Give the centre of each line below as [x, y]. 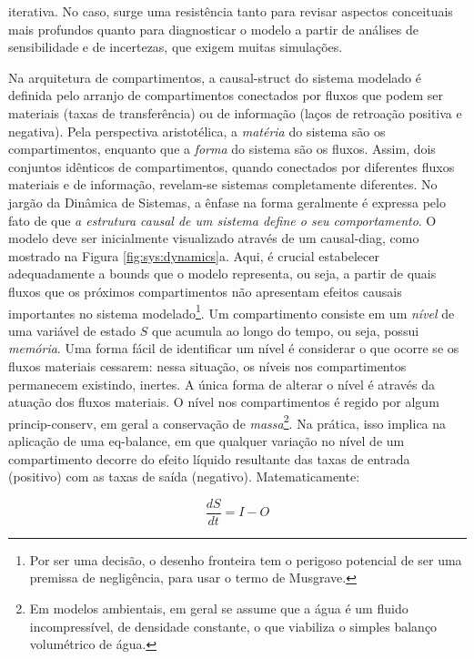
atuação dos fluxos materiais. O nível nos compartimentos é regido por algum [224, 402]
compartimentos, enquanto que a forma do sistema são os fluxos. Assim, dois [222, 149]
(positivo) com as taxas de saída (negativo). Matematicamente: [184, 477]
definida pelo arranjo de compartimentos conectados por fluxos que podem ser [226, 95]
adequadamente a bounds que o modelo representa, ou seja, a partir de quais [222, 274]
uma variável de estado [72, 330]
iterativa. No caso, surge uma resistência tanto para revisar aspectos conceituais [231, 11]
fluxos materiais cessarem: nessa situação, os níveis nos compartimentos [207, 365]
